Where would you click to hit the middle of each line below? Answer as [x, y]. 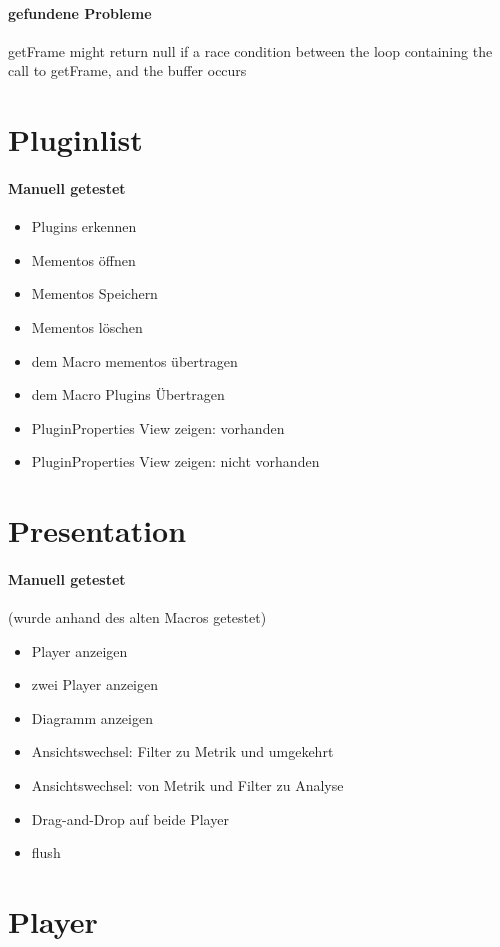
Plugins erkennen [84, 226]
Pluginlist [75, 139]
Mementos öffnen [83, 259]
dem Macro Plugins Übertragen [128, 394]
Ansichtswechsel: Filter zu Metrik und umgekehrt [182, 751]
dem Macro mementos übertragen [134, 360]
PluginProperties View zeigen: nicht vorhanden [175, 461]
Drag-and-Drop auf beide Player [130, 818]
